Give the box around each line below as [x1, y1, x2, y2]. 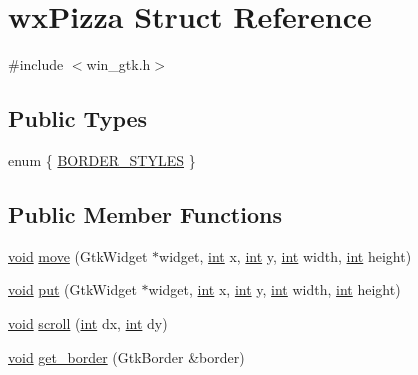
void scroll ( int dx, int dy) [8, 312, 168, 333]
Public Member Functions [8, 198, 282, 229]
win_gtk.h [86, 54, 151, 75]
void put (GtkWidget [8, 279, 137, 300]
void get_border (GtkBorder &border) [8, 346, 245, 367]
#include [8, 54, 64, 75]
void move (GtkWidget [8, 245, 148, 266]
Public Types [8, 103, 148, 134]
